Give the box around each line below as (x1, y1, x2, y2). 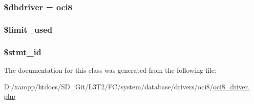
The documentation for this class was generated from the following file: (4, 64, 216, 75)
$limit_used (4, 23, 53, 35)
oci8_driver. (213, 81, 250, 91)
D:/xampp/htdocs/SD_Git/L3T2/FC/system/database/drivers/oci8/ (4, 81, 213, 91)
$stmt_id (4, 45, 42, 58)
